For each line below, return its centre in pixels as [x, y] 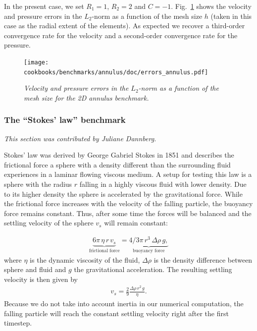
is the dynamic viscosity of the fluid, [85, 259]
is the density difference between [203, 259]
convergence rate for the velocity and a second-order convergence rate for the [121, 35]
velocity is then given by [41, 279]
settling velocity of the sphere [49, 223]
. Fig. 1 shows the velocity [211, 6]
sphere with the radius [38, 184]
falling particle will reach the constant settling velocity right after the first [116, 313]
